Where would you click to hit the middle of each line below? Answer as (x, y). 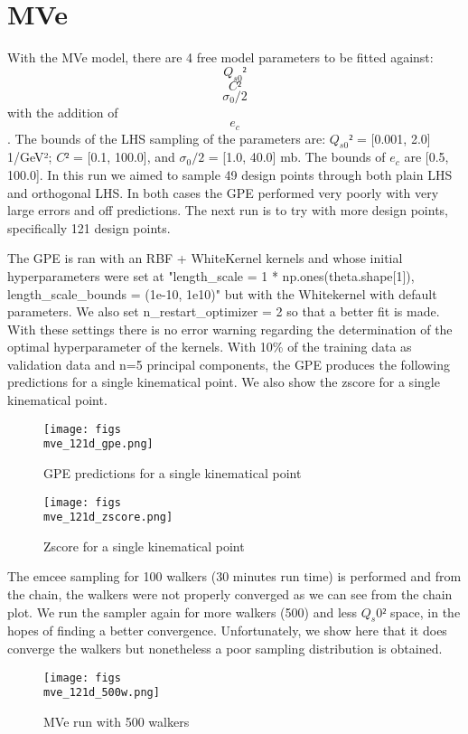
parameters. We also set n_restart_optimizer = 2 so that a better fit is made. (224, 311)
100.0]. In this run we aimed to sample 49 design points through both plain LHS (230, 174)
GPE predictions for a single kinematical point (173, 472)
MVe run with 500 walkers (117, 721)
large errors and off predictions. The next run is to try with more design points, (228, 210)
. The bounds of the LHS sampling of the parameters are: (167, 138)
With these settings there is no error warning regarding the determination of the (230, 329)
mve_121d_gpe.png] (98, 444)
